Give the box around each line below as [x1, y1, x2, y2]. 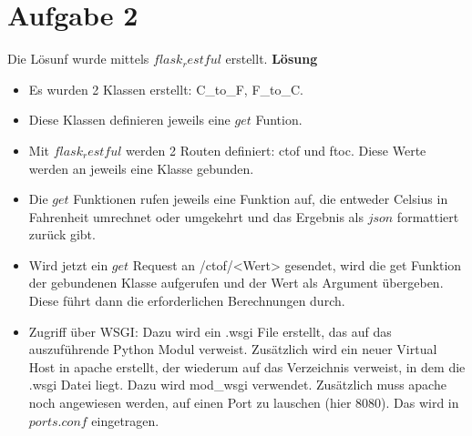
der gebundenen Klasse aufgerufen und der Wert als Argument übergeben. [28, 273, 444, 292]
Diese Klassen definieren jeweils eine [28, 110, 231, 129]
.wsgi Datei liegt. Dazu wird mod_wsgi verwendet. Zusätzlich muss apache [28, 375, 446, 394]
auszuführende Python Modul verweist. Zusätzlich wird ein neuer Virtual [28, 340, 437, 359]
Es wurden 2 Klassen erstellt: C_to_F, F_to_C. [28, 79, 303, 98]
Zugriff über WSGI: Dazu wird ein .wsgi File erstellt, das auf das [28, 321, 392, 340]
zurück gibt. [28, 225, 96, 244]
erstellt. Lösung [225, 49, 318, 68]
